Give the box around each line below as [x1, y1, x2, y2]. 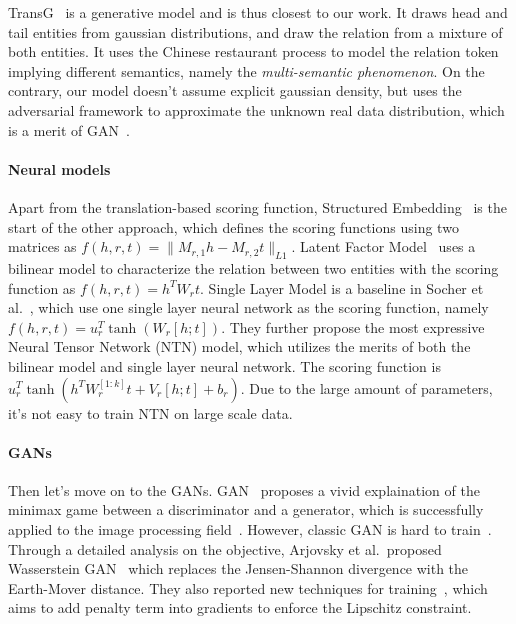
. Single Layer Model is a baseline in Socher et [200, 277, 484, 298]
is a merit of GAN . [8, 119, 130, 140]
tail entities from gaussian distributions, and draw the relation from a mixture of [8, 21, 503, 42]
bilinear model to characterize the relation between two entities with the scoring [8, 257, 499, 278]
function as [8, 277, 76, 298]
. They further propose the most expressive [221, 316, 485, 337]
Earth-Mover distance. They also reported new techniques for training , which [8, 577, 488, 598]
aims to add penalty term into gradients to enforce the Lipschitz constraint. [8, 597, 472, 618]
